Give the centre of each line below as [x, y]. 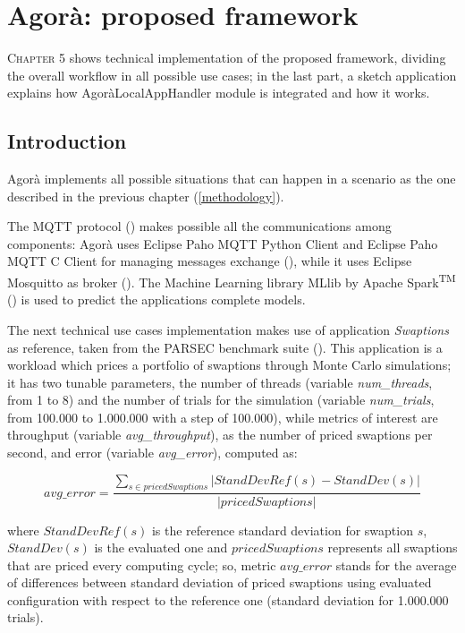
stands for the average [396, 565]
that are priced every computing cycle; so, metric [142, 565]
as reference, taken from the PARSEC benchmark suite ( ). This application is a [225, 347]
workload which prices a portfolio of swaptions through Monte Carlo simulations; [229, 365]
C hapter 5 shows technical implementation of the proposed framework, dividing [227, 58]
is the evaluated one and [161, 547]
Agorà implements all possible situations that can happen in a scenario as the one [232, 179]
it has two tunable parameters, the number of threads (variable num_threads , [220, 382]
